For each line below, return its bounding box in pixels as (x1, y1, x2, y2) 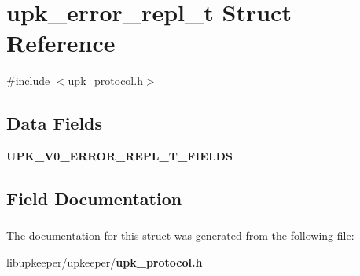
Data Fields (6, 111, 103, 135)
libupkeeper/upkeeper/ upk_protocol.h (6, 254, 203, 270)
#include (6, 72, 50, 89)
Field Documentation (6, 186, 182, 211)
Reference (6, 27, 116, 59)
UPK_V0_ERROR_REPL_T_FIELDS (6, 148, 233, 164)
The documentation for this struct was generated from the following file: (6, 227, 354, 244)
